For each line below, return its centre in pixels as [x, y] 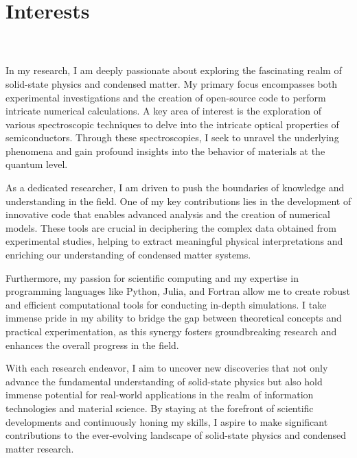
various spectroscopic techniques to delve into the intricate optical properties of [172, 124]
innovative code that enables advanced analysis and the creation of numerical [168, 214]
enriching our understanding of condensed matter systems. [128, 255]
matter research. [40, 448]
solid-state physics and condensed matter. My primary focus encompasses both [172, 83]
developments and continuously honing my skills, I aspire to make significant [167, 421]
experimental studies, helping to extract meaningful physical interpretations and [174, 241]
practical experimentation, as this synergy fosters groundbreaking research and [171, 331]
